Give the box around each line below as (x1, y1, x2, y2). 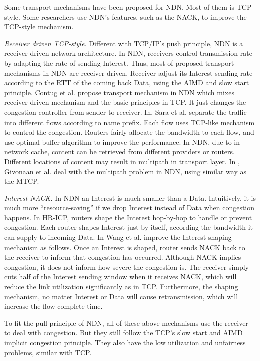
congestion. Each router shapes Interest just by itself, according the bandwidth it (4, 222, 253, 232)
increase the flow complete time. (4, 301, 103, 311)
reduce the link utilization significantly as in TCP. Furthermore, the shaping (4, 281, 238, 292)
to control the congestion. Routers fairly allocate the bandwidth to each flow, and (4, 127, 254, 137)
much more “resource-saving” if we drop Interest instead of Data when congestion (4, 202, 255, 213)
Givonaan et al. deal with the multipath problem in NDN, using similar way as (4, 166, 247, 176)
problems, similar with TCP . (4, 347, 92, 357)
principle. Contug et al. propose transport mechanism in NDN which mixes (4, 87, 234, 97)
